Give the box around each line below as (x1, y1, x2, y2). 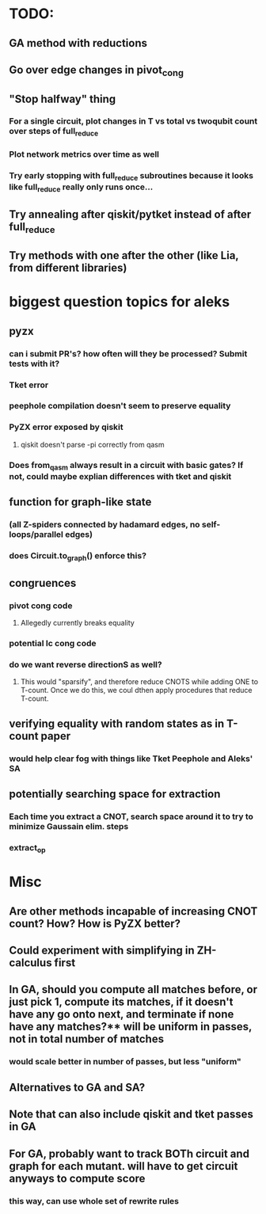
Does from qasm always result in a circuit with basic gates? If (9, 459, 244, 472)
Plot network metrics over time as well (9, 148, 160, 159)
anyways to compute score (9, 1171, 146, 1185)
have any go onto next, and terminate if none (9, 1007, 234, 1022)
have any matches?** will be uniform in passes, (9, 1020, 253, 1033)
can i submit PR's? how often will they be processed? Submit (9, 348, 248, 359)
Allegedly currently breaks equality (20, 618, 135, 628)
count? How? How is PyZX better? (9, 916, 181, 930)
